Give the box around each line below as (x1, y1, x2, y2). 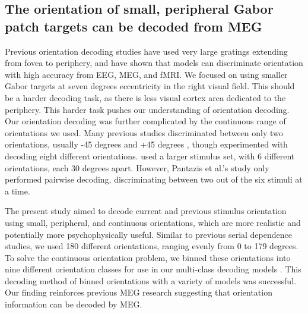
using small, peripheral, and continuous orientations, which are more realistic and (5, 216, 301, 228)
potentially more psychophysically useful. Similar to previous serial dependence (5, 228, 292, 240)
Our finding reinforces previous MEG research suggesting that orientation (5, 286, 272, 299)
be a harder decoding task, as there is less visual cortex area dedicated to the (5, 91, 286, 103)
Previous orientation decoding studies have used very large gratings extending (5, 45, 288, 57)
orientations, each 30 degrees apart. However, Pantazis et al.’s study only (5, 161, 269, 174)
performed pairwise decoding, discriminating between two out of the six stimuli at (5, 173, 303, 186)
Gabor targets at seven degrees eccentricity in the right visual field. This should (5, 80, 295, 92)
